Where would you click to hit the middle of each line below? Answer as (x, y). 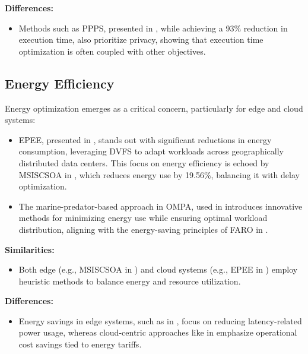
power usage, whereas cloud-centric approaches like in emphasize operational (158, 332)
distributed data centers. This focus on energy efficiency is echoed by (144, 162)
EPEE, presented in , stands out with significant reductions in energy (145, 139)
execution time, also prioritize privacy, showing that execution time (141, 39)
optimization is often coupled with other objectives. (112, 51)
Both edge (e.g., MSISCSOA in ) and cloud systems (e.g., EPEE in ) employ (158, 269)
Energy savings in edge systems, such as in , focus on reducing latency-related (160, 320)
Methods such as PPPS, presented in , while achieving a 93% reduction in (153, 28)
